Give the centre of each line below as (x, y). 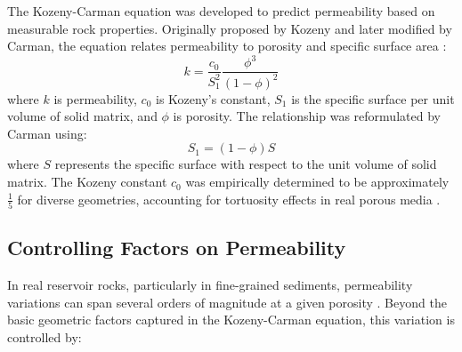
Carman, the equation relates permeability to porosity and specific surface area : (227, 46)
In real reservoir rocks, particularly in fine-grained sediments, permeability (210, 285)
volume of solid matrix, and (82, 116)
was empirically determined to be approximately (317, 182)
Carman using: (47, 133)
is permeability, (95, 98)
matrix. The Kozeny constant (87, 182)
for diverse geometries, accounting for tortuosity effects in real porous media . (229, 199)
